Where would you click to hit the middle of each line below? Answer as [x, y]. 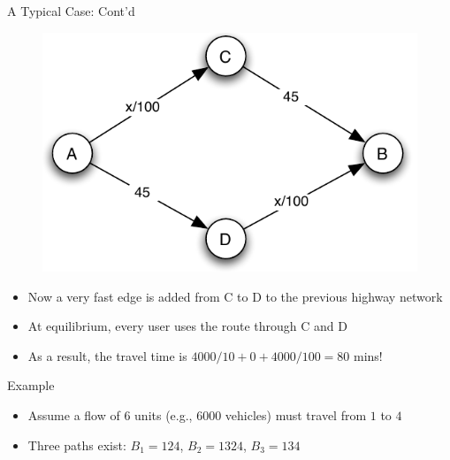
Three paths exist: [77, 445]
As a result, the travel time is [107, 355]
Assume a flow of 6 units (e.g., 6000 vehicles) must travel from [197, 414]
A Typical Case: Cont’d [71, 11]
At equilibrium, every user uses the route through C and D [187, 326]
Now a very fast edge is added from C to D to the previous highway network [235, 296]
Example [31, 385]
